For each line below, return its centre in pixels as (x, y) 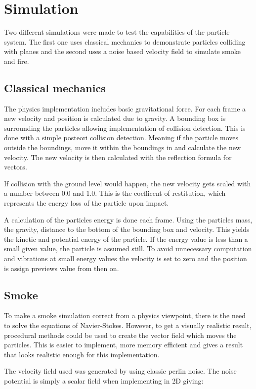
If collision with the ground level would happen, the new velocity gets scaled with (128, 183)
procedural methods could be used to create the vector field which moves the (120, 335)
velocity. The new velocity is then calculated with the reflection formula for (118, 157)
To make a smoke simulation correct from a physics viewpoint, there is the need (125, 315)
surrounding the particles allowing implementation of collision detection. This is (125, 128)
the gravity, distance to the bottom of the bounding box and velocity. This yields (127, 229)
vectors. (16, 167)
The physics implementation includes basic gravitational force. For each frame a (125, 108)
